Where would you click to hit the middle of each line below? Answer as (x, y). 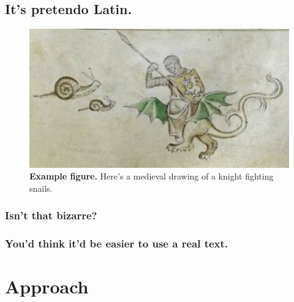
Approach (47, 286)
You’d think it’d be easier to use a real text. (117, 243)
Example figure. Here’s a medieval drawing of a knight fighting (152, 176)
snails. (41, 188)
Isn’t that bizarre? (51, 215)
